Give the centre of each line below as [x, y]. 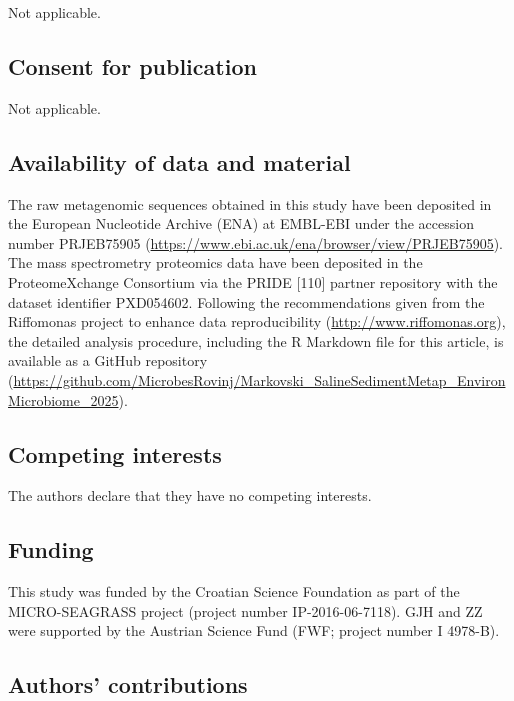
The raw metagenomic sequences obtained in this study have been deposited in [250, 203]
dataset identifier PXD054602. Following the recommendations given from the [246, 301]
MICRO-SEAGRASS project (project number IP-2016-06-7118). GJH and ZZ [245, 610]
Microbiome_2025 [63, 399]
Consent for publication [132, 65]
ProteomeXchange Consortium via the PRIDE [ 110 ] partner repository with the [253, 281]
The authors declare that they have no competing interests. [190, 495]
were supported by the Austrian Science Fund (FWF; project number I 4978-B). [254, 630]
